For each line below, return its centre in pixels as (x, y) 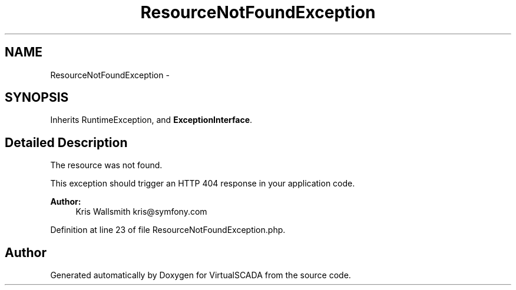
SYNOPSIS (37, 98)
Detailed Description (66, 142)
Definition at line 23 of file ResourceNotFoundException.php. (168, 230)
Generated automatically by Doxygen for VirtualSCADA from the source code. (201, 275)
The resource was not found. (106, 165)
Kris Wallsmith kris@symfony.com (141, 212)
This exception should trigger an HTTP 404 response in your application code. (203, 184)
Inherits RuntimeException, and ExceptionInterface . (151, 120)
